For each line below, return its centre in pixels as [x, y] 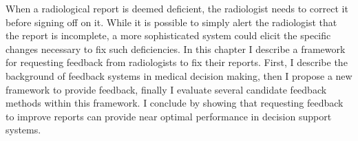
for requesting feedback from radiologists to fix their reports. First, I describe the [177, 62]
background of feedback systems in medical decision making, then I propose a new [179, 75]
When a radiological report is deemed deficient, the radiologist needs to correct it [177, 8]
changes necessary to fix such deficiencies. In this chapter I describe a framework [176, 48]
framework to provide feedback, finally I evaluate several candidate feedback [166, 89]
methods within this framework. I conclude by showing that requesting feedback [175, 103]
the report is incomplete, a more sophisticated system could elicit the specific [168, 35]
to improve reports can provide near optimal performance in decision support [169, 116]
